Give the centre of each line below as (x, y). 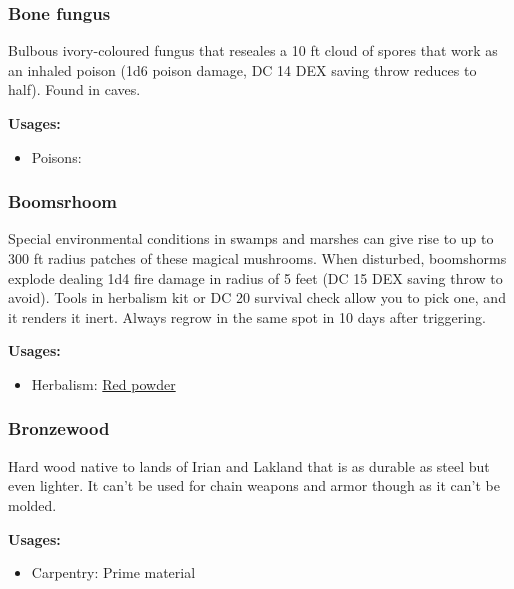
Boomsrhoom (63, 201)
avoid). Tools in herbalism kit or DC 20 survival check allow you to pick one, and (257, 297)
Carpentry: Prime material (113, 572)
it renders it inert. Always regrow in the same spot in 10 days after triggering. (247, 316)
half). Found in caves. (74, 89)
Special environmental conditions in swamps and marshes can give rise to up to (251, 238)
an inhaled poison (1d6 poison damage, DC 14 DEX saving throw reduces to (242, 69)
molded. (32, 504)
